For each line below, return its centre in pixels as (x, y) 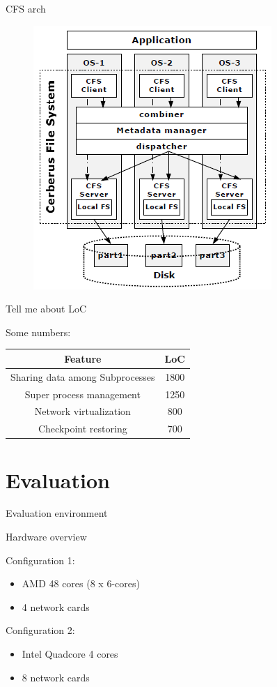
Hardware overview (46, 537)
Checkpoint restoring (82, 429)
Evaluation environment (57, 513)
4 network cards (56, 606)
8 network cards (56, 677)
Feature (83, 358)
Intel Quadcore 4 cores (70, 654)
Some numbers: (38, 332)
